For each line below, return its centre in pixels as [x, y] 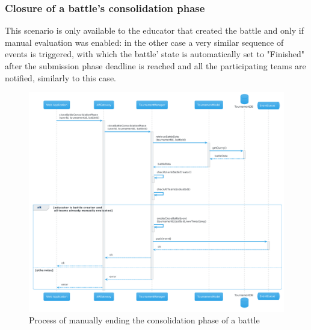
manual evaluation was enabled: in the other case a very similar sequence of [144, 42]
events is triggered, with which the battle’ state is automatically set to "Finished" [155, 54]
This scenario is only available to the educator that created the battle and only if [154, 30]
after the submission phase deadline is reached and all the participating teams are [155, 66]
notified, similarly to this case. [60, 77]
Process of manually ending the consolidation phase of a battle [144, 320]
